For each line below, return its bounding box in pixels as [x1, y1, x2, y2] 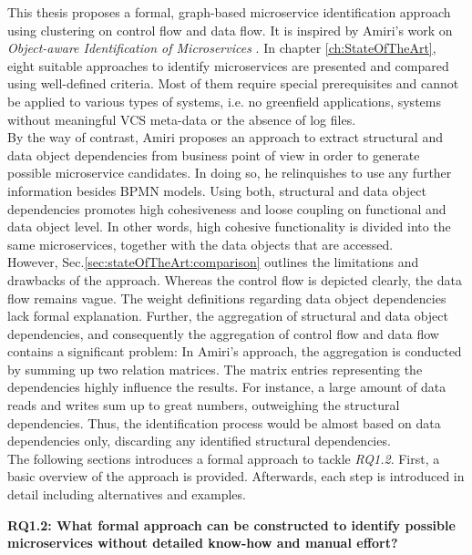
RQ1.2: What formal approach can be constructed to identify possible [7, 515, 456, 534]
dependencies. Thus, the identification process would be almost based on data [7, 413, 441, 432]
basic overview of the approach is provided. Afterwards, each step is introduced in [7, 467, 465, 486]
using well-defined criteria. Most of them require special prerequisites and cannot [7, 74, 459, 93]
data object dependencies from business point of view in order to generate [7, 145, 420, 164]
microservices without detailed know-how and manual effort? [7, 533, 398, 552]
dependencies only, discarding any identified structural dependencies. [7, 431, 391, 450]
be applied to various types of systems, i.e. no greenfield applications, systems [7, 91, 441, 110]
